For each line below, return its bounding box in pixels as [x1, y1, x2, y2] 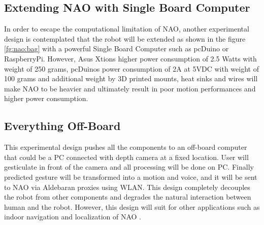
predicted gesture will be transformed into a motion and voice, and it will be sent [4, 171, 257, 182]
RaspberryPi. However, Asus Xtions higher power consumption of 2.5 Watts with [4, 53, 257, 63]
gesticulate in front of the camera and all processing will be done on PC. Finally [4, 162, 254, 172]
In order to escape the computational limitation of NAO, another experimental [4, 23, 249, 34]
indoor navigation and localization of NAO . [4, 211, 141, 222]
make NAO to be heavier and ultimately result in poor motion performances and [4, 83, 256, 93]
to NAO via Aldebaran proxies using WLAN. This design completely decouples [4, 181, 250, 192]
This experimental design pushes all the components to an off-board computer [4, 142, 247, 152]
